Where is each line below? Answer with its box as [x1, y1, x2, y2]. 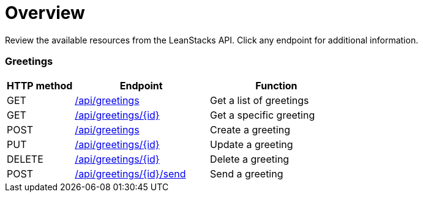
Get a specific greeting [210, 108, 315, 121]
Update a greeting [210, 138, 293, 151]
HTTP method [7, 79, 73, 92]
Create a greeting [210, 123, 290, 136]
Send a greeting [210, 167, 283, 180]
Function [255, 79, 298, 92]
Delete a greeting [210, 152, 290, 165]
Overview [5, 2, 85, 23]
